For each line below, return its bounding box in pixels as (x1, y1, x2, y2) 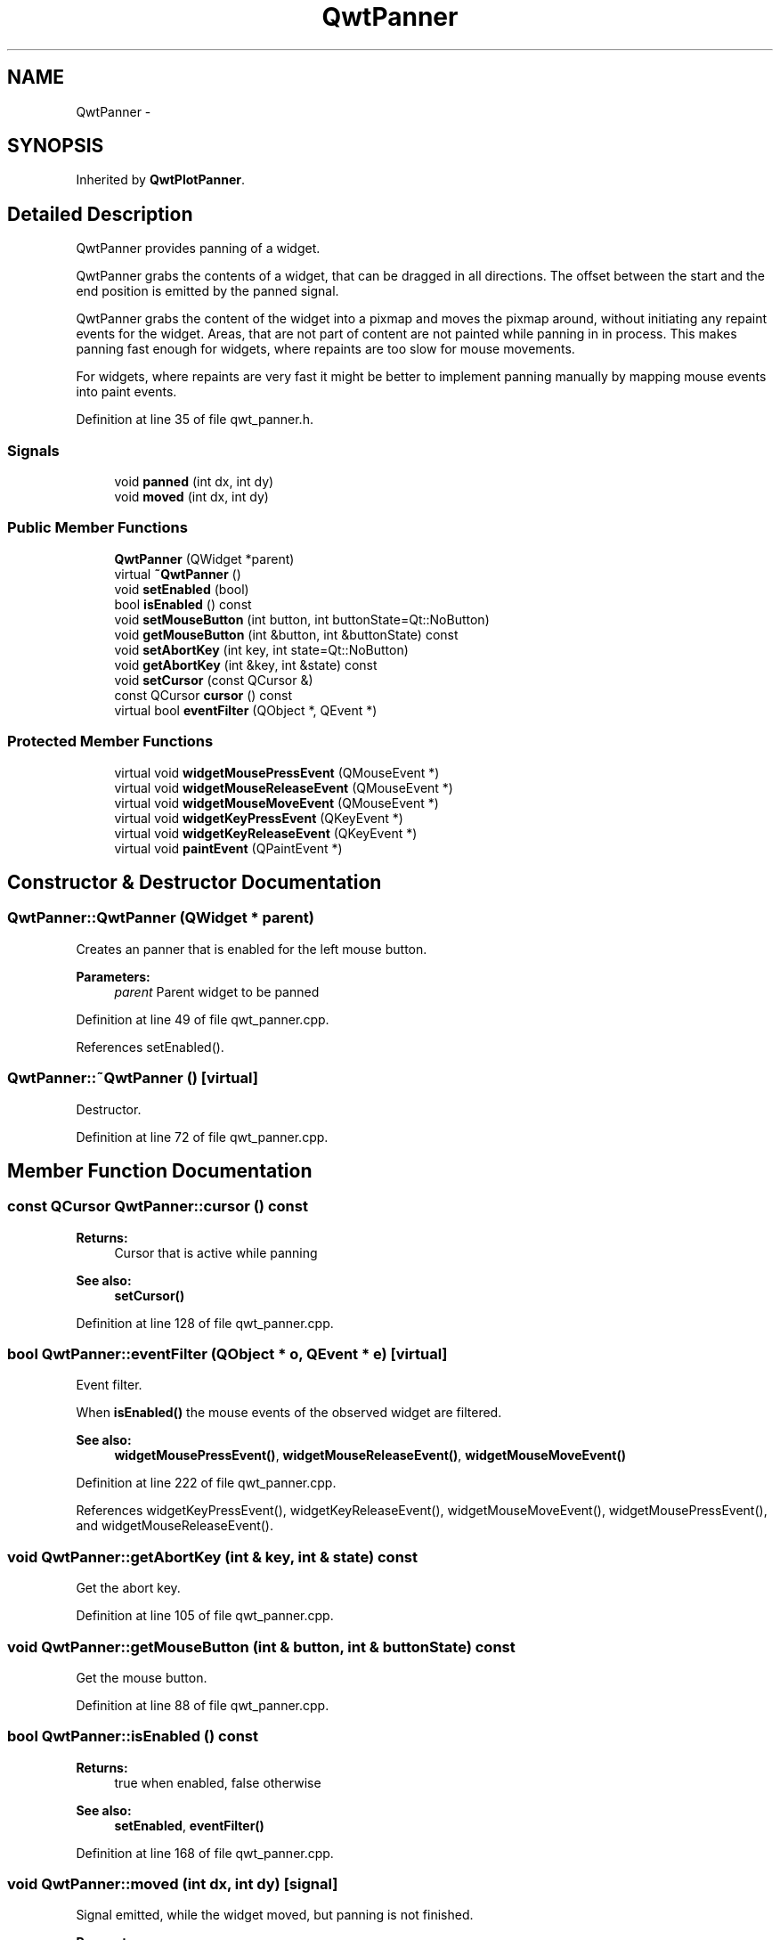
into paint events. (76, 384, 177, 400)
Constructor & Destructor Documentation (7, 870, 382, 893)
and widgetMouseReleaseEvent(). (76, 1518, 273, 1534)
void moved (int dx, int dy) (114, 489, 269, 505)
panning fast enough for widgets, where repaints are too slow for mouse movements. (76, 341, 575, 357)
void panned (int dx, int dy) (114, 474, 274, 490)
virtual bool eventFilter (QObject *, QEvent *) (114, 702, 378, 718)
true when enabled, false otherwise (114, 1774, 321, 1790)
